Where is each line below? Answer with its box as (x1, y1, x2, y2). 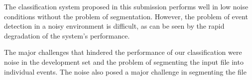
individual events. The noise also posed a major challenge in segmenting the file (4, 66, 247, 77)
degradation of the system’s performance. (4, 30, 130, 40)
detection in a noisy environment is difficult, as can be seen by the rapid (4, 21, 225, 31)
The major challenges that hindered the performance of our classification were (4, 47, 242, 57)
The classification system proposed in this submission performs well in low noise (4, 1, 249, 11)
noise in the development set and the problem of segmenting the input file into (4, 56, 244, 67)
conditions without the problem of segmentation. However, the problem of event (4, 11, 248, 21)
